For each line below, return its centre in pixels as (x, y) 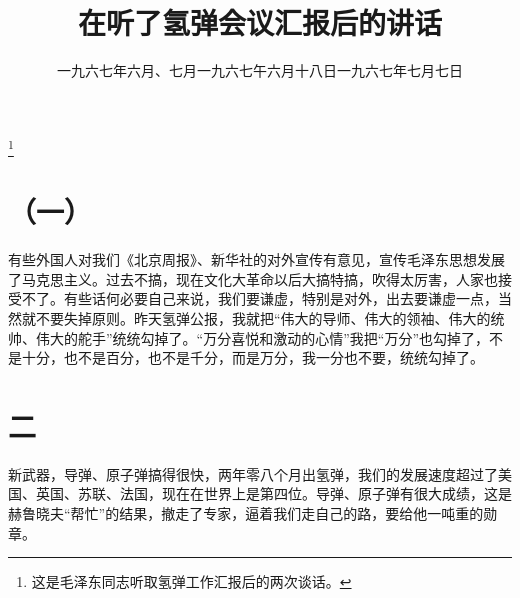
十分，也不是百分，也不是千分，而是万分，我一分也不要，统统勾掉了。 (252, 357)
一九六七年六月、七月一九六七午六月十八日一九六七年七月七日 (260, 70)
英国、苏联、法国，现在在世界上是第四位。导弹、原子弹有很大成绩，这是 (273, 493)
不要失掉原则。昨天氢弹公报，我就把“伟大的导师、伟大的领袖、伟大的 (263, 317)
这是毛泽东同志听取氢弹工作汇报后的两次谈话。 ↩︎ (191, 581)
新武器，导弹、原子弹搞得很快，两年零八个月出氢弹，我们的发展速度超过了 (253, 473)
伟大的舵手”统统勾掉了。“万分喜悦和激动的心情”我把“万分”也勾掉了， (262, 337)
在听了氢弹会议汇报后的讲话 (259, 22)
